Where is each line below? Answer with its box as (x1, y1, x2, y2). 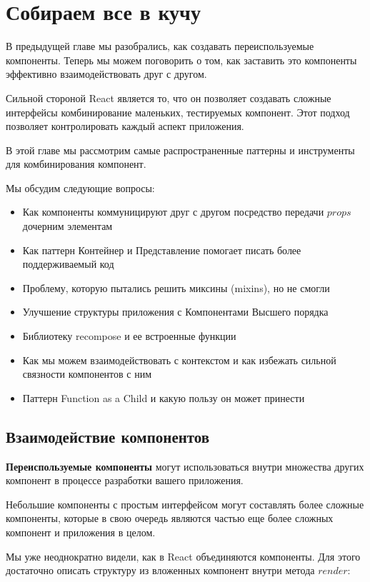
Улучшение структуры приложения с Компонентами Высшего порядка (22, 304, 329, 319)
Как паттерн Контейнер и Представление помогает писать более (22, 242, 301, 257)
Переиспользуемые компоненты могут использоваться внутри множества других (6, 458, 364, 473)
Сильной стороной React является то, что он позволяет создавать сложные (6, 90, 331, 105)
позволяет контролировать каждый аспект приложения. (6, 119, 244, 134)
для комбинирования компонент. (6, 156, 146, 171)
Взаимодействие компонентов (6, 425, 210, 447)
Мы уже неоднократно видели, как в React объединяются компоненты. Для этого (6, 548, 361, 563)
